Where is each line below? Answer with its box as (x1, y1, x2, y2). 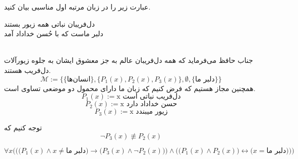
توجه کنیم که (4, 122, 42, 133)
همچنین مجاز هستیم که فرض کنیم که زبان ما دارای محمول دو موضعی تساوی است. (4, 83, 256, 93)
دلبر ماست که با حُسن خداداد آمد (4, 28, 103, 39)
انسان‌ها (67, 75, 91, 83)
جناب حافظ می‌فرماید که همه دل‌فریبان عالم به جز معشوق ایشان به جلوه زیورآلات (4, 55, 253, 65)
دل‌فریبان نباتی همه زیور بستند (4, 18, 95, 29)
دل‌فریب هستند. (4, 64, 51, 75)
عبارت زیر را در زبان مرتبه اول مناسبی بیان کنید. (4, 2, 151, 12)
